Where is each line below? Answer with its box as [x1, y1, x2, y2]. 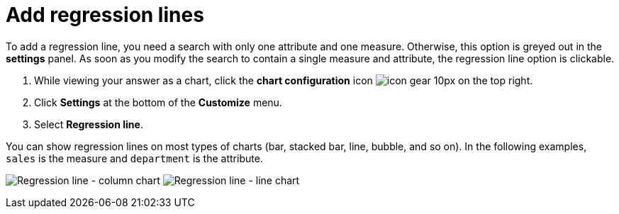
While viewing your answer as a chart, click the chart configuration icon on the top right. [34, 74, 533, 86]
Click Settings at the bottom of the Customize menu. [34, 96, 282, 108]
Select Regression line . [34, 118, 143, 130]
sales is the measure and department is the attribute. [6, 152, 263, 164]
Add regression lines [6, 3, 204, 27]
